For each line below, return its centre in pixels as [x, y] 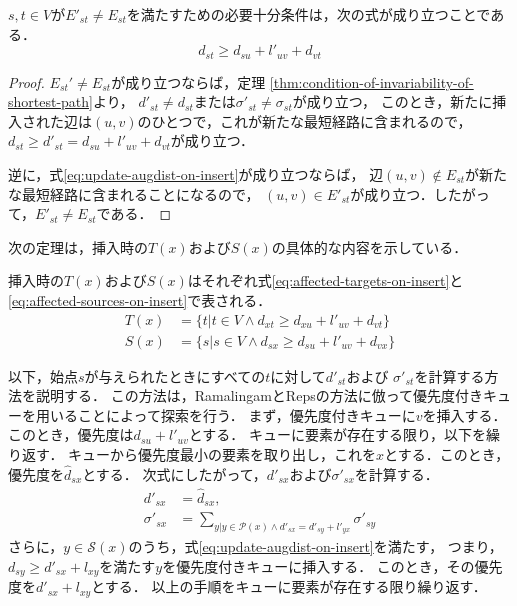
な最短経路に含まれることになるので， [134, 193]
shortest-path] [50, 101]
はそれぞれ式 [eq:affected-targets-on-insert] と [325, 280]
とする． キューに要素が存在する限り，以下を [337, 434]
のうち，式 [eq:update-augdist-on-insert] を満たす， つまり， [315, 546]
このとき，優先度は [71, 434]
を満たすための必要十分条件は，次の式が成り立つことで [308, 14]
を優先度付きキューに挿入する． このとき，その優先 [332, 565]
